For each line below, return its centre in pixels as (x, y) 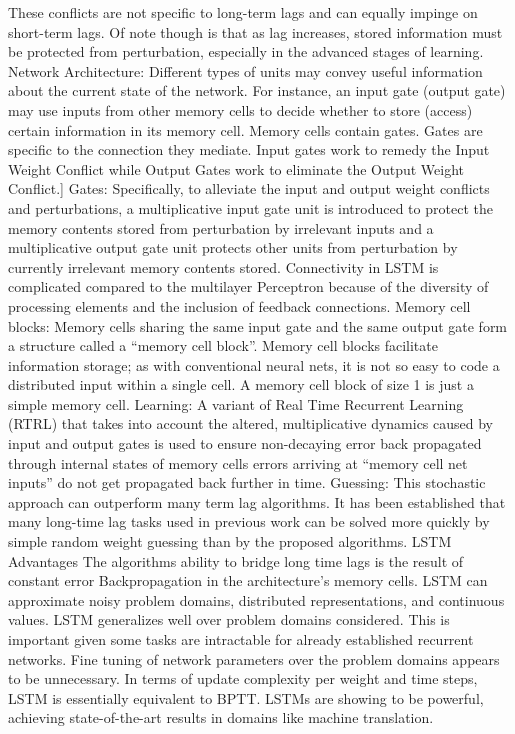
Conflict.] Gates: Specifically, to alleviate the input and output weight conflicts (249, 188)
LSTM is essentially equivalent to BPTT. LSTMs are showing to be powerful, (246, 697)
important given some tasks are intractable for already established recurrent (241, 639)
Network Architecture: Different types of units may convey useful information (245, 70)
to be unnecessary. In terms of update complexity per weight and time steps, (243, 678)
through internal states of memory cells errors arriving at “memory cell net (238, 462)
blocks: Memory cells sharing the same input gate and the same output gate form (258, 325)
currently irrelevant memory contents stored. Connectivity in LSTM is (223, 266)
